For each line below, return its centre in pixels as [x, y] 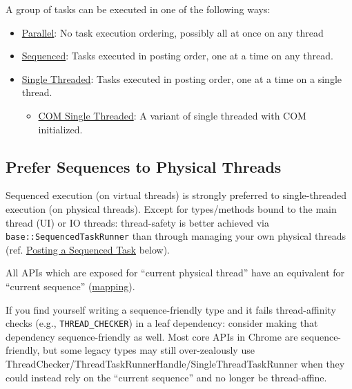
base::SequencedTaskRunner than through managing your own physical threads [176, 236]
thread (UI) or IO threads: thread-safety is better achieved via [137, 222]
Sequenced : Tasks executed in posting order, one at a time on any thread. [177, 56]
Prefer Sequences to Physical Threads [144, 166]
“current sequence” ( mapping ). [70, 286]
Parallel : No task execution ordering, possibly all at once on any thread [173, 32]
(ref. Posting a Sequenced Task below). [88, 249]
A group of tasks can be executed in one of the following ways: [138, 9]
